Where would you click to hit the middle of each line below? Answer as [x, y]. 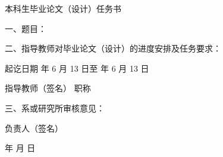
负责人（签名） [34, 128]
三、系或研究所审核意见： [55, 108]
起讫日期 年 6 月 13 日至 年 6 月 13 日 [77, 68]
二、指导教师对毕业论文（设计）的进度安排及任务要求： [113, 48]
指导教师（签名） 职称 [48, 88]
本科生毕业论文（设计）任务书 [63, 8]
